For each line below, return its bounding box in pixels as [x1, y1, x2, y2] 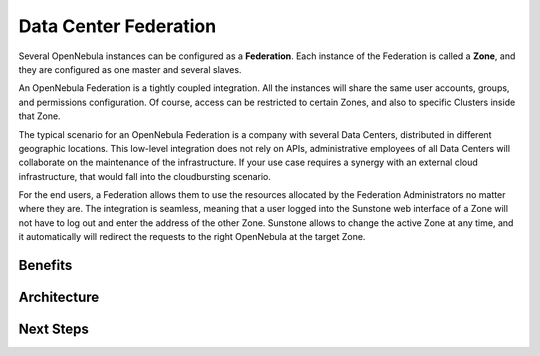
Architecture [18, 289, 100, 306]
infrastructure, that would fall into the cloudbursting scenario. [18, 170, 272, 182]
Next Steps [18, 321, 89, 338]
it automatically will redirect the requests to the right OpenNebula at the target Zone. [18, 231, 366, 243]
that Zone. [18, 110, 61, 122]
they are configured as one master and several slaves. [18, 63, 242, 75]
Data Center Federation [18, 15, 217, 37]
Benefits [18, 257, 73, 274]
